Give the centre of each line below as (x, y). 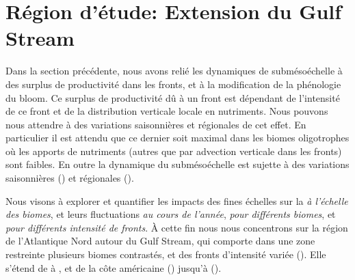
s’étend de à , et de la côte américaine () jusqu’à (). (114, 267)
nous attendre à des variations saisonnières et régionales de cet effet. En (156, 124)
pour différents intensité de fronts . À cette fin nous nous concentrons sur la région (177, 227)
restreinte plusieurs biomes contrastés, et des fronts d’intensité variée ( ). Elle (166, 254)
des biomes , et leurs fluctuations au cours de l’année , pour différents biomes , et (171, 214)
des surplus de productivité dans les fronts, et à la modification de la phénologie (173, 84)
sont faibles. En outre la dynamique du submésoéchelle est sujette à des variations (177, 164)
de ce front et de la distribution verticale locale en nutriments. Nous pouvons (167, 111)
